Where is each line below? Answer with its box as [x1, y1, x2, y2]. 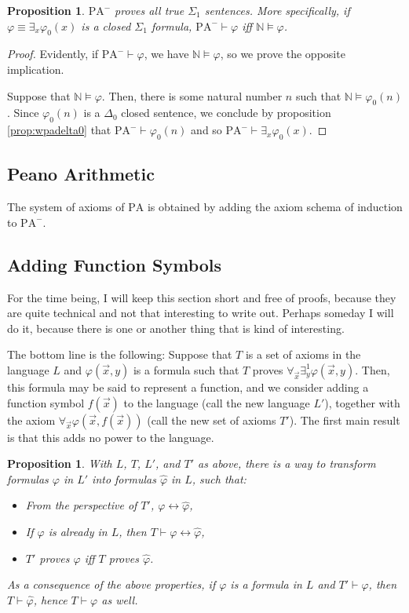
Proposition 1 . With [7, 455, 112, 472]
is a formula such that [133, 361, 239, 378]
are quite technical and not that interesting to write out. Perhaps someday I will [7, 305, 394, 321]
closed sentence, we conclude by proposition [121, 104, 331, 121]
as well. [101, 591, 138, 608]
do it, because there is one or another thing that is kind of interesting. [7, 319, 345, 336]
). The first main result [289, 411, 400, 428]
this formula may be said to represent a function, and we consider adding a [7, 378, 369, 395]
